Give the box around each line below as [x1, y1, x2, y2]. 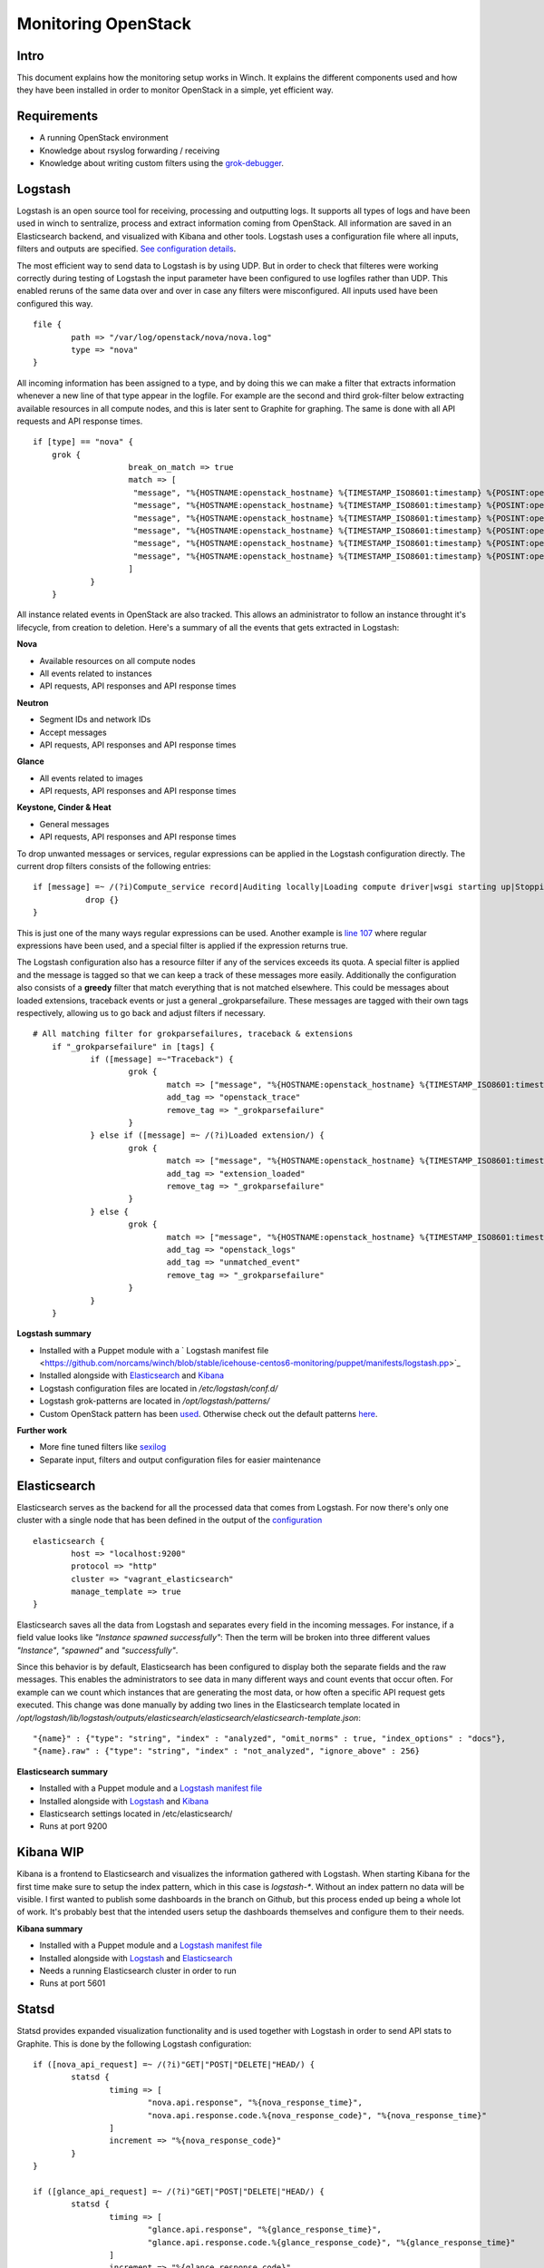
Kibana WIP [16, 1844, 85, 1860]
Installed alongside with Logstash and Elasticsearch [39, 1952, 233, 1963]
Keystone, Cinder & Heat [16, 802, 112, 813]
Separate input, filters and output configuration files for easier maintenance [39, 1454, 321, 1465]
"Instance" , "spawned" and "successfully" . [16, 1645, 179, 1656]
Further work [16, 1425, 68, 1436]
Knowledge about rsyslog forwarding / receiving [39, 145, 220, 156]
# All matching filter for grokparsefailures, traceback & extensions [33, 1029, 354, 1039]
